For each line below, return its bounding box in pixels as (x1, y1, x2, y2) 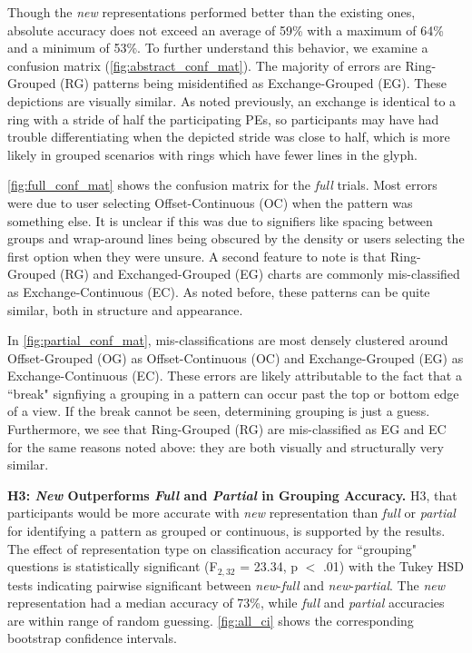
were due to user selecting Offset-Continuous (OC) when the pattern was (7, 193, 413, 212)
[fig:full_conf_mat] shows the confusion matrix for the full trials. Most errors (7, 175, 438, 194)
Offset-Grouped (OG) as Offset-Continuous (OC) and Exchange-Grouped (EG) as (7, 348, 464, 367)
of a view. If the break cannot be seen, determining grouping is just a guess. (7, 401, 430, 420)
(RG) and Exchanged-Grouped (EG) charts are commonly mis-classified (60, 264, 460, 283)
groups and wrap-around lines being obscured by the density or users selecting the (7, 229, 465, 248)
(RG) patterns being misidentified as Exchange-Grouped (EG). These (60, 74, 447, 93)
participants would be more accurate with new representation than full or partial (7, 503, 456, 522)
